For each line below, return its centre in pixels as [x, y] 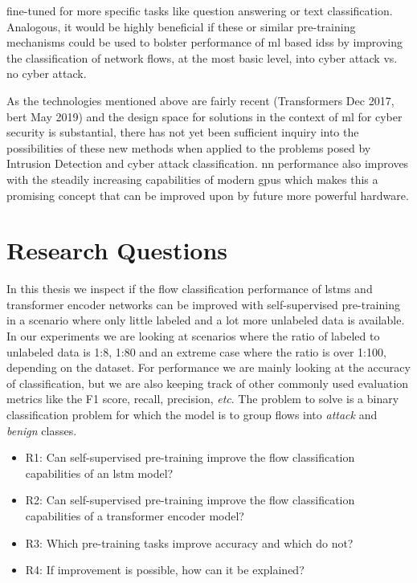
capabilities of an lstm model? [99, 473]
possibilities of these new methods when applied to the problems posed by [189, 147]
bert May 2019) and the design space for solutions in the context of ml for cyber [204, 116]
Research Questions [117, 250]
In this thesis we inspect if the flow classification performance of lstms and [190, 289]
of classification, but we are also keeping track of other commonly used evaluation [208, 383]
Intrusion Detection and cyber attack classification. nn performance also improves [208, 163]
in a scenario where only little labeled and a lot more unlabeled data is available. [206, 320]
